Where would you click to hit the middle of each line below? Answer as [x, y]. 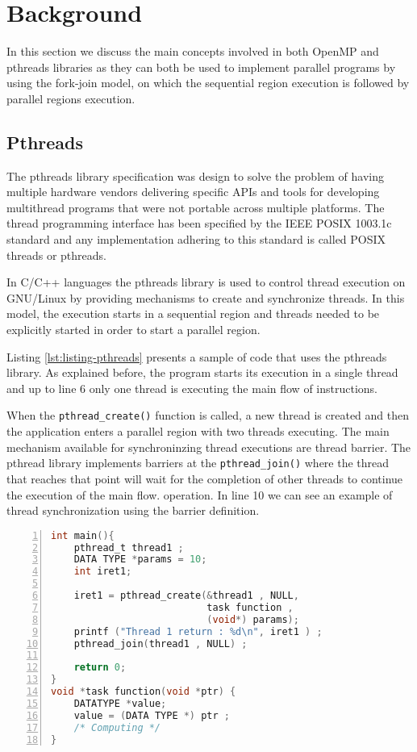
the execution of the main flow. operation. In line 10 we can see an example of [200, 494]
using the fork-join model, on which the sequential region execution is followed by [208, 83]
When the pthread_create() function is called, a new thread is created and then [208, 415]
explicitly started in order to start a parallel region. [133, 330]
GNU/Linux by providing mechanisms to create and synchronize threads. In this [206, 297]
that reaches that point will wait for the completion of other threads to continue [205, 478]
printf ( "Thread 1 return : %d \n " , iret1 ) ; [198, 631]
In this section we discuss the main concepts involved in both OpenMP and [193, 51]
